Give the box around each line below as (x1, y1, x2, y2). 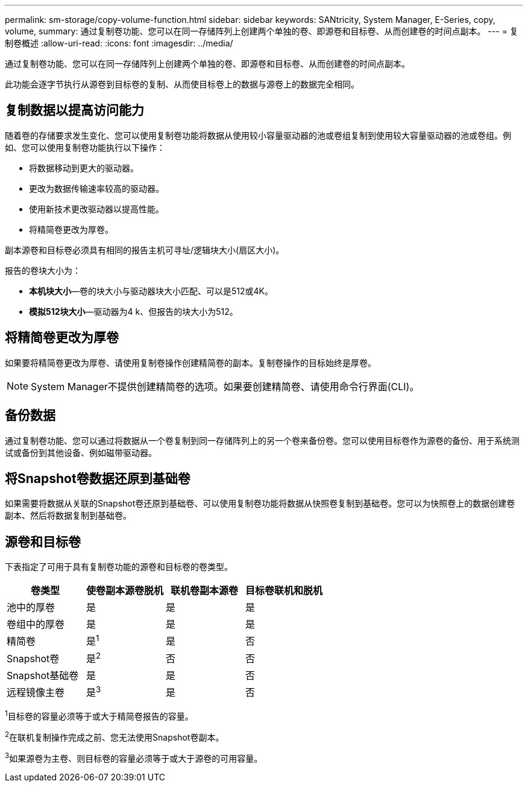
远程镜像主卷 (7, 686, 65, 699)
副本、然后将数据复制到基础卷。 (5, 510, 131, 521)
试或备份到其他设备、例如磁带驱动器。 (5, 447, 157, 458)
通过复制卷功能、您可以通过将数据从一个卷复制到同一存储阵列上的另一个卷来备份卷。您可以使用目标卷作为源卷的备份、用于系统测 (5, 435, 520, 446)
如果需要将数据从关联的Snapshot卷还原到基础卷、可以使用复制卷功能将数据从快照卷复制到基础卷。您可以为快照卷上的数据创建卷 (5, 498, 515, 509)
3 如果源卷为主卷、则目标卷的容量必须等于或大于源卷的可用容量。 (5, 751, 263, 763)
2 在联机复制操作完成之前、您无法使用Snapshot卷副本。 (5, 730, 224, 742)
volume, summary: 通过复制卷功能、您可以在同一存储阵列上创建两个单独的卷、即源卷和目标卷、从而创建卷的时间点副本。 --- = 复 (5, 26, 518, 36)
